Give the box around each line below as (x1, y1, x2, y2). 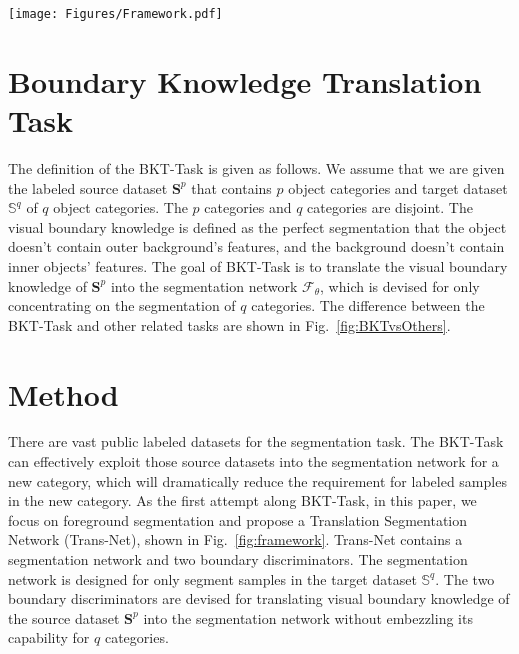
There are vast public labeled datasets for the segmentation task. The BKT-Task (8, 431, 504, 452)
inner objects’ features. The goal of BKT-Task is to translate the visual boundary (8, 255, 508, 276)
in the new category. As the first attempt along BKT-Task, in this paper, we (8, 490, 477, 511)
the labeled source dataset (8, 177, 168, 198)
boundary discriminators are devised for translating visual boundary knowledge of (8, 588, 510, 609)
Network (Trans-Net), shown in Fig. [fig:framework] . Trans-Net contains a (8, 529, 463, 550)
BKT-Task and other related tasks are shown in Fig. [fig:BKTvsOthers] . (8, 314, 451, 335)
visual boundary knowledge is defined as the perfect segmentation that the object (8, 216, 507, 237)
